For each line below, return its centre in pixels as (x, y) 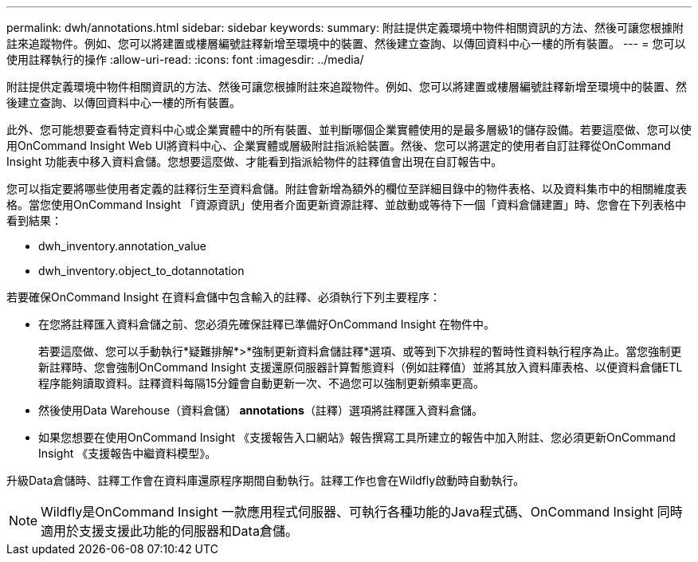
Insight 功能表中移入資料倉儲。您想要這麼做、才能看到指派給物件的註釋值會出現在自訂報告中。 (255, 161)
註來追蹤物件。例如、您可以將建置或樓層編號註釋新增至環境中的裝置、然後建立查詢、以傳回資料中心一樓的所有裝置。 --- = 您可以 (346, 43)
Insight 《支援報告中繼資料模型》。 (127, 453)
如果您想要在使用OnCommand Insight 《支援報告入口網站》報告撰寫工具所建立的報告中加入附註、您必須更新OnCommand (357, 437)
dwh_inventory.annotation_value (122, 246)
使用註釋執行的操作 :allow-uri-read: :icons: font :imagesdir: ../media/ (185, 59)
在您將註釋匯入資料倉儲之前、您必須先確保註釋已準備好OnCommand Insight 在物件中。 (267, 324)
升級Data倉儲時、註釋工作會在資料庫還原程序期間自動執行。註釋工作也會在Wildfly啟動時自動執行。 (266, 480)
